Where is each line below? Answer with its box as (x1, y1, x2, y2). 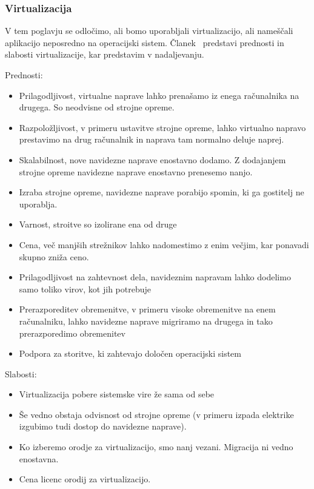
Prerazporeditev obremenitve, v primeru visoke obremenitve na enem (19, 303, 276, 315)
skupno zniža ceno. (19, 250, 89, 263)
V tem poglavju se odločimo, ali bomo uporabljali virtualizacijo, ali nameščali (5, 24, 293, 37)
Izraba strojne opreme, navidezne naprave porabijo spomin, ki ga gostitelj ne (19, 186, 304, 198)
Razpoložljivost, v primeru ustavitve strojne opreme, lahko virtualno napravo (19, 121, 306, 133)
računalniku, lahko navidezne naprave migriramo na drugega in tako (19, 314, 273, 327)
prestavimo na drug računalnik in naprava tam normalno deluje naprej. (19, 133, 284, 146)
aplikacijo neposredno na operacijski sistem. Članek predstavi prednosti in (5, 36, 284, 49)
